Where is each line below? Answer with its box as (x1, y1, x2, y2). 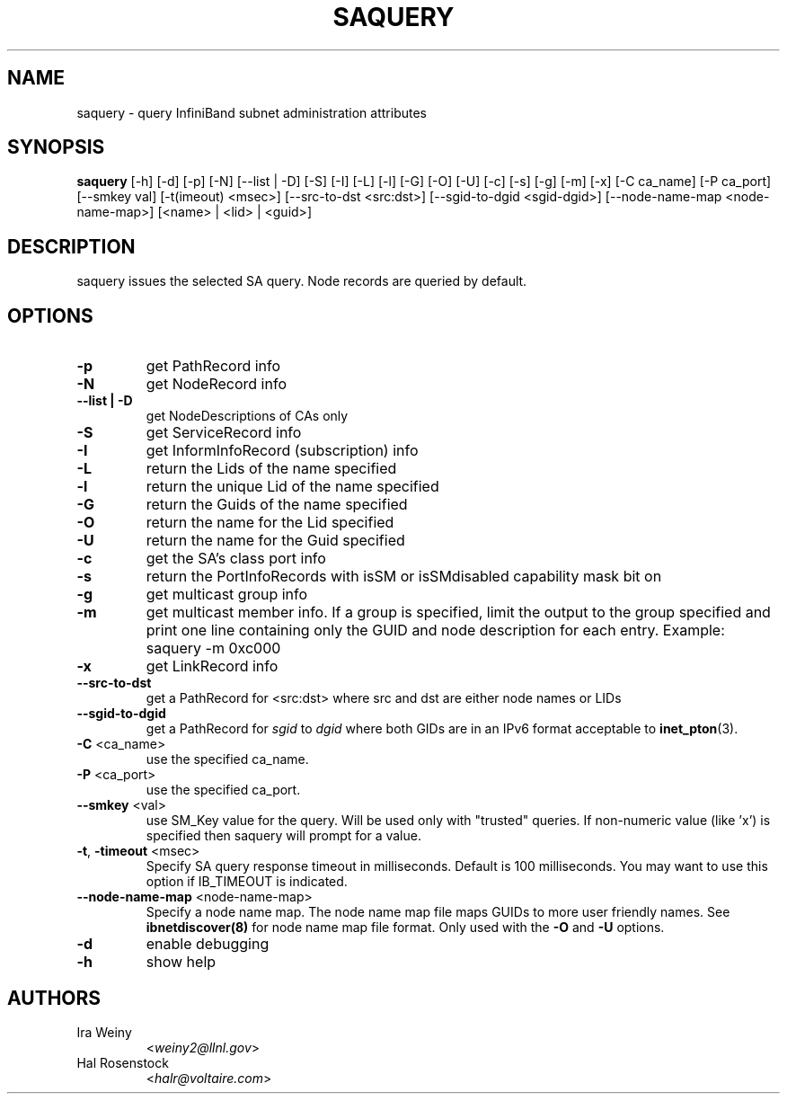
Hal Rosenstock (76, 1054, 169, 1070)
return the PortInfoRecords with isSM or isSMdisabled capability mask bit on (146, 567, 662, 586)
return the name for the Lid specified (146, 513, 394, 532)
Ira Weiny (76, 1024, 132, 1040)
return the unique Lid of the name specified (146, 477, 439, 496)
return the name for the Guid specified (146, 531, 405, 550)
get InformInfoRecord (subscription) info (146, 441, 419, 460)
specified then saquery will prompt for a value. (146, 828, 421, 844)
